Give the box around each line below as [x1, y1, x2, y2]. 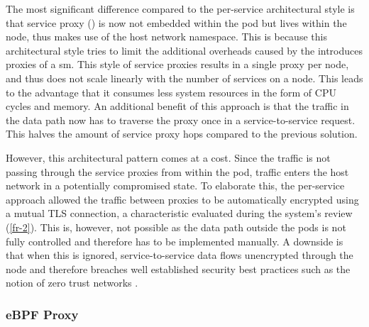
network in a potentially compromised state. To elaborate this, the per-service [6, 178, 345, 193]
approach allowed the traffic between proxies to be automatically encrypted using [6, 192, 359, 206]
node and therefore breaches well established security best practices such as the [6, 261, 351, 276]
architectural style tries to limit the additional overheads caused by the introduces [6, 43, 363, 57]
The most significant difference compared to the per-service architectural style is [6, 1, 355, 16]
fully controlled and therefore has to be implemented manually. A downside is [6, 233, 343, 248]
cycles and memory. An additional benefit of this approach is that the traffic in [6, 99, 349, 113]
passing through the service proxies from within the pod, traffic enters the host [6, 164, 349, 179]
